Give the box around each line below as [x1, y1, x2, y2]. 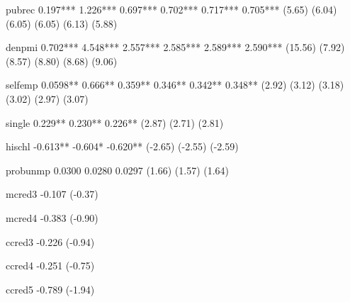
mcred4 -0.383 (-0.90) [6, 210, 98, 225]
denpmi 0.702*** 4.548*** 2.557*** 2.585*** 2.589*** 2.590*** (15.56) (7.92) [6, 40, 345, 55]
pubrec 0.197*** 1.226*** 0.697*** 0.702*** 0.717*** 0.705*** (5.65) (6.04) [6, 2, 337, 16]
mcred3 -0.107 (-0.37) [6, 186, 98, 201]
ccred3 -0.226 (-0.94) [6, 234, 95, 249]
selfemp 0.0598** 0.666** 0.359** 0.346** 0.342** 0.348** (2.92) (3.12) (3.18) [6, 77, 344, 92]
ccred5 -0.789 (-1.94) [6, 281, 95, 296]
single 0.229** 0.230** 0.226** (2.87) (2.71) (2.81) [6, 115, 224, 130]
